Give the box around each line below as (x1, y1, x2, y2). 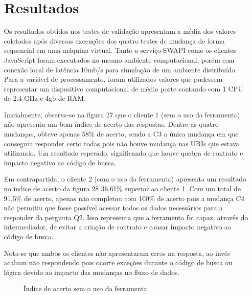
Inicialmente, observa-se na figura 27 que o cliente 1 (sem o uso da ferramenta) (4, 109, 240, 119)
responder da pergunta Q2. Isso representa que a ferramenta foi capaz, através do (4, 212, 248, 222)
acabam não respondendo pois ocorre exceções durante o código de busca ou (4, 257, 232, 268)
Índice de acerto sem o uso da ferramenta (23, 283, 147, 294)
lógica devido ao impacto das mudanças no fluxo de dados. (4, 267, 180, 277)
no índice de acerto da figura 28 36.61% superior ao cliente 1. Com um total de (4, 183, 241, 194)
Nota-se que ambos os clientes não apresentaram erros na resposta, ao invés (4, 248, 230, 258)
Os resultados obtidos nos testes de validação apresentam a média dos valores (4, 26, 236, 36)
